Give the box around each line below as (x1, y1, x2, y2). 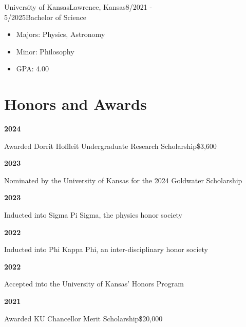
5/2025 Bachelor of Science (4, 11, 87, 22)
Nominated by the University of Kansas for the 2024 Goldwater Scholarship (4, 175, 242, 185)
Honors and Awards (4, 93, 147, 114)
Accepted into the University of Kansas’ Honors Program (4, 278, 184, 289)
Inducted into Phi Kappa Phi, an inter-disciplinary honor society (4, 244, 209, 255)
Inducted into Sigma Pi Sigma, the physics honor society (4, 209, 182, 220)
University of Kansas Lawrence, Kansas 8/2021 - (4, 2, 153, 12)
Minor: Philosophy (16, 46, 74, 56)
